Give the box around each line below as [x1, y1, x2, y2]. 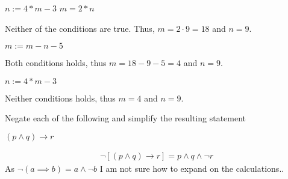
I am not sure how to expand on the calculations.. [99, 162, 284, 174]
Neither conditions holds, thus [5, 91, 116, 104]
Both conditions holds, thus [5, 56, 107, 69]
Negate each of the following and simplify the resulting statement [5, 112, 246, 124]
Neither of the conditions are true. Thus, [5, 22, 155, 34]
